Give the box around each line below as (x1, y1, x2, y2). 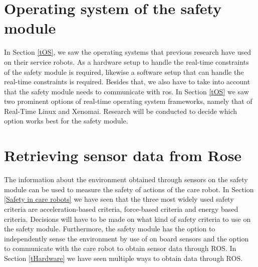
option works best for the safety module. (4, 115, 128, 126)
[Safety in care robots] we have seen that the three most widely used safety (4, 194, 234, 204)
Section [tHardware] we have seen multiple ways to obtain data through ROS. (4, 252, 243, 263)
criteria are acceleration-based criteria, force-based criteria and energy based (4, 203, 238, 214)
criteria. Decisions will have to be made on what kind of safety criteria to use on (4, 213, 251, 224)
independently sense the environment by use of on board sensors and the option (4, 233, 249, 243)
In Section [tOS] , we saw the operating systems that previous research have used (4, 47, 251, 57)
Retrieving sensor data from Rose (4, 145, 242, 166)
